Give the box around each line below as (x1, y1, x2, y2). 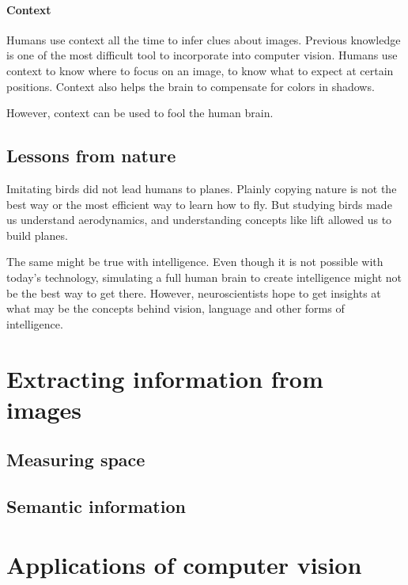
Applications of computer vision (6, 548, 362, 580)
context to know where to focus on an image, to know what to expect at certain (6, 62, 394, 78)
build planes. (6, 226, 68, 243)
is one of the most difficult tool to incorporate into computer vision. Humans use (6, 47, 398, 63)
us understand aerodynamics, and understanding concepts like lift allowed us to (6, 211, 392, 228)
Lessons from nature (6, 143, 176, 168)
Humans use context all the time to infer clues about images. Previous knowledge (6, 31, 401, 47)
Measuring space (6, 447, 145, 472)
